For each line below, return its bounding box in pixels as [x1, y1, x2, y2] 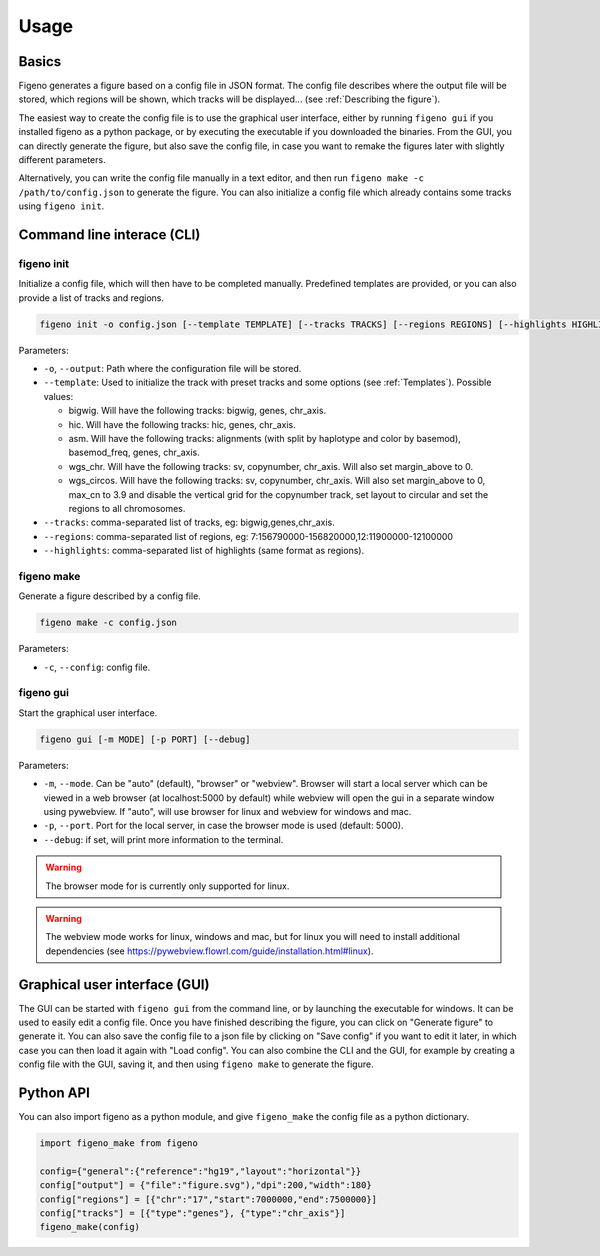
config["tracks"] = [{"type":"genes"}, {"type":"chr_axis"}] [39, 1208, 346, 1219]
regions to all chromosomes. [68, 503, 186, 514]
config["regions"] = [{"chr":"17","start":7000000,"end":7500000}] [39, 1193, 378, 1205]
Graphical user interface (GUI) [18, 976, 210, 993]
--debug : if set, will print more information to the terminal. [43, 833, 284, 845]
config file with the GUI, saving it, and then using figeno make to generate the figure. [18, 1058, 374, 1070]
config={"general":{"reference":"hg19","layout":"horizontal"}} [39, 1165, 362, 1177]
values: [43, 390, 74, 402]
